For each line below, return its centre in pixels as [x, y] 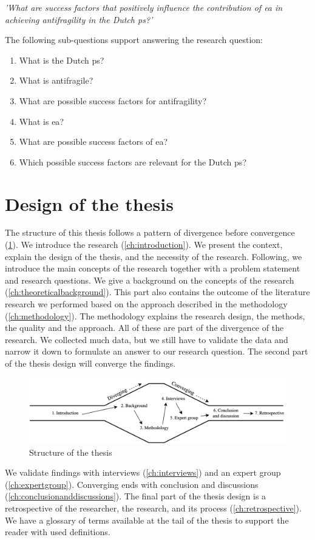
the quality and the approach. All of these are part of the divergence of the [144, 328]
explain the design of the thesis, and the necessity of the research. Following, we [154, 256]
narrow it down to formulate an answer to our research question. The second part [157, 351]
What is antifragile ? [56, 80]
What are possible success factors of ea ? [93, 142]
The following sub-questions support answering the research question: [134, 40]
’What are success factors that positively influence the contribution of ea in [144, 7]
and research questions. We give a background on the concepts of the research [150, 280]
